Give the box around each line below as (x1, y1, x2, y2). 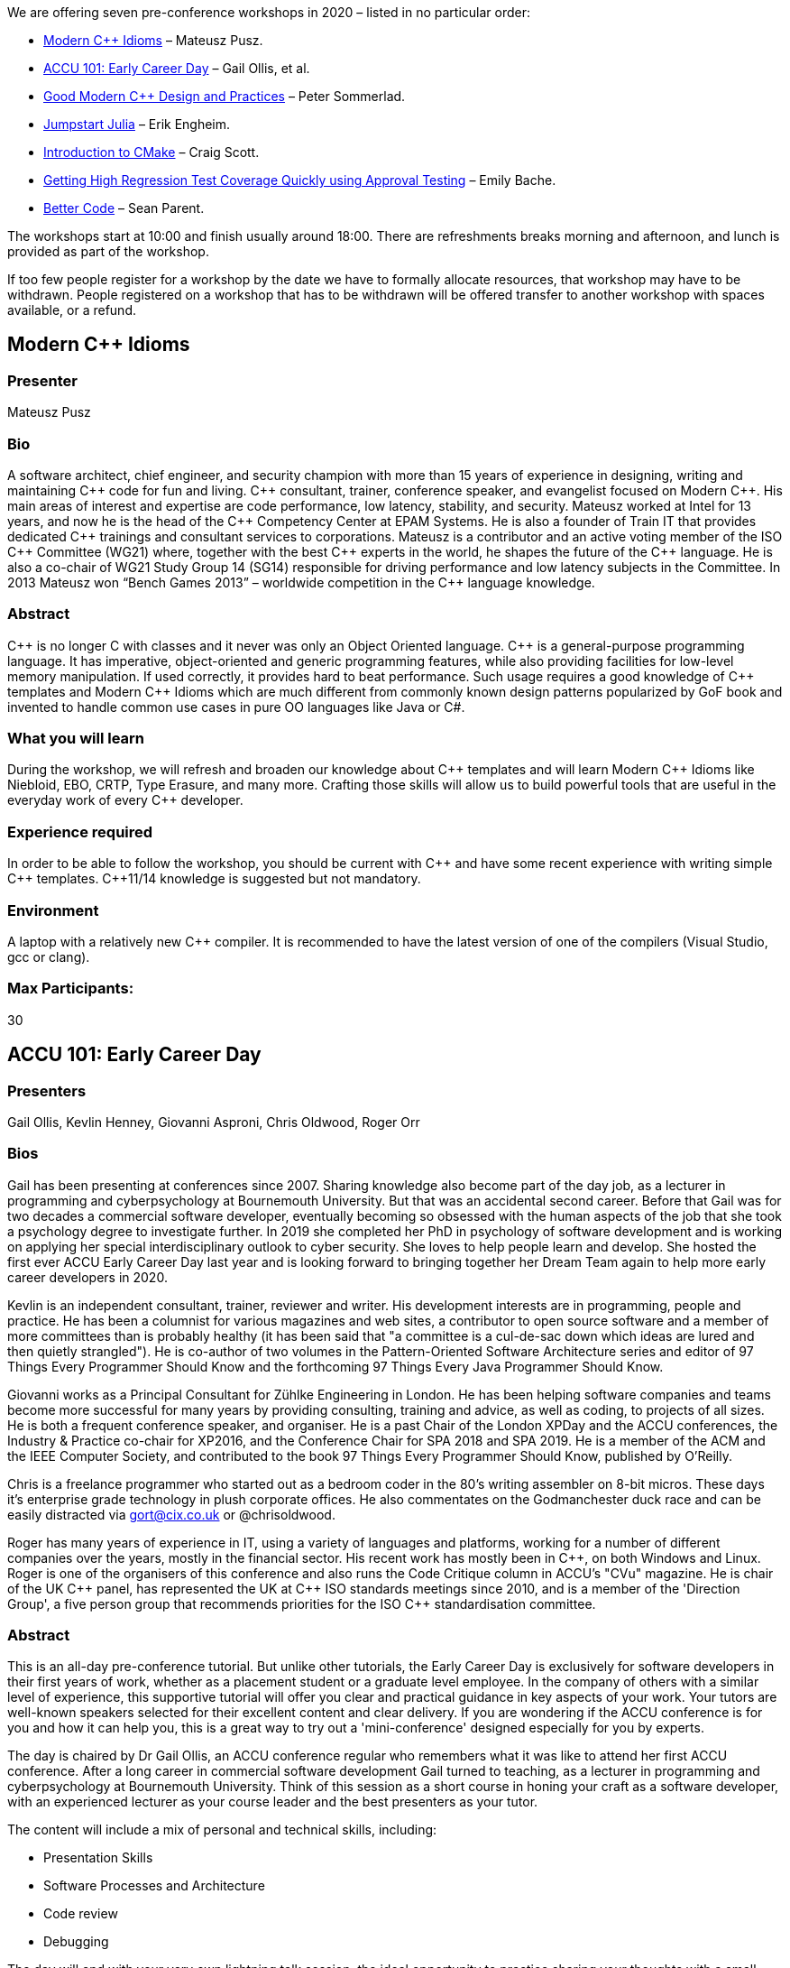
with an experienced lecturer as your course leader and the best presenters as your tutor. (7, 1794, 538, 1810)
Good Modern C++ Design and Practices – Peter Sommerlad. (43, 88, 406, 104)
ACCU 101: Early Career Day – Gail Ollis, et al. (43, 60, 310, 76)
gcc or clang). (7, 948, 90, 965)
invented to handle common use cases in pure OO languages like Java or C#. (7, 698, 465, 715)
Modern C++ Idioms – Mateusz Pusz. (43, 32, 263, 48)
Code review (43, 1906, 118, 1922)
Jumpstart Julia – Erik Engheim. (43, 116, 231, 132)
